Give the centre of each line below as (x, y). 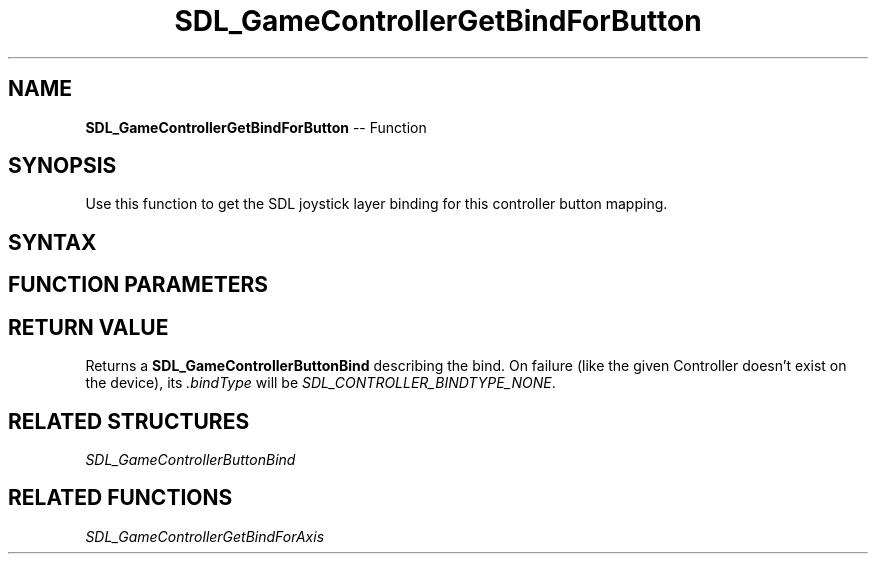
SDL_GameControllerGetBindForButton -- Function (256, 127)
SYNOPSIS (62, 166)
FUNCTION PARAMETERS (138, 285)
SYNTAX (52, 242)
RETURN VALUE (88, 327)
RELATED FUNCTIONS (120, 498)
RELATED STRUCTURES (129, 421)
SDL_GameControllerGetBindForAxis (205, 536)
